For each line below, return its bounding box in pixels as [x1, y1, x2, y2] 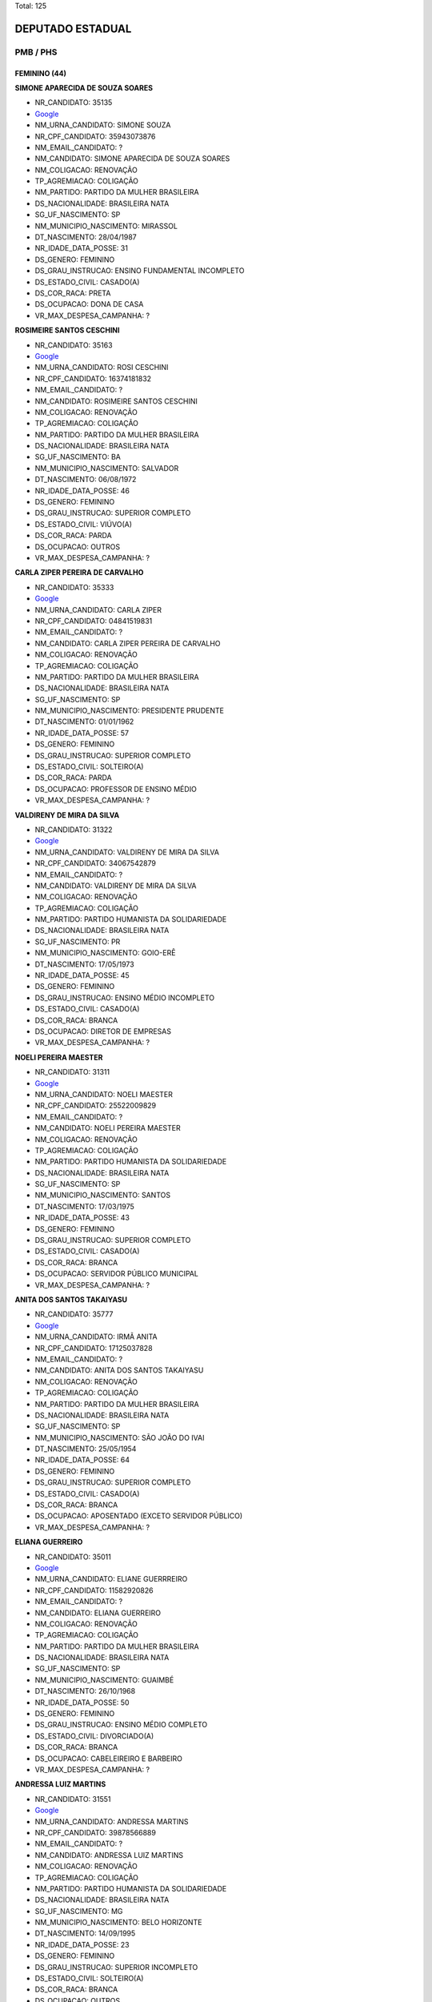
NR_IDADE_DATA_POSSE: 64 [34, 1455, 130, 1465]
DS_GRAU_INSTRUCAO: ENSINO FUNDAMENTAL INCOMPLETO [34, 266, 245, 275]
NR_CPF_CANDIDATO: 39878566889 [34, 1827, 156, 1837]
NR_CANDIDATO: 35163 [34, 340, 113, 350]
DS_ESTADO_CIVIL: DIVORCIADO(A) [34, 1731, 154, 1741]
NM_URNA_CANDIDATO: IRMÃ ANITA [34, 1332, 158, 1341]
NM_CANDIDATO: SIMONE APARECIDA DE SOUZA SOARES [34, 154, 230, 163]
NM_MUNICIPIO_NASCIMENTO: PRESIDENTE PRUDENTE [34, 706, 224, 716]
